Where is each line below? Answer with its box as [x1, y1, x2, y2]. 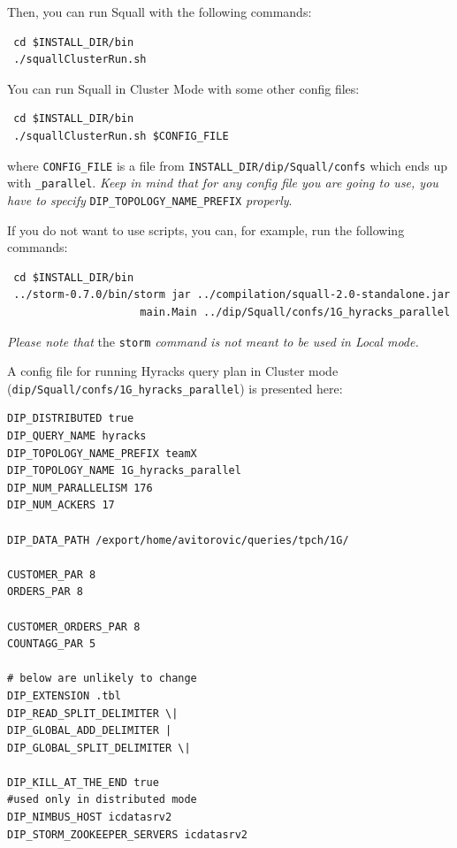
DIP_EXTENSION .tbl [7, 689, 121, 702]
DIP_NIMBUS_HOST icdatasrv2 [7, 811, 172, 824]
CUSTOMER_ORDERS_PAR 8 [7, 620, 141, 633]
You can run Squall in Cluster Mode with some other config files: [7, 79, 360, 97]
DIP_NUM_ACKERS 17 [7, 499, 115, 512]
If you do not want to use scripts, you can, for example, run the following [7, 220, 405, 239]
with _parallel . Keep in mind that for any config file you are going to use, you [7, 173, 438, 192]
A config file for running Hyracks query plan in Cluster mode [7, 362, 339, 380]
